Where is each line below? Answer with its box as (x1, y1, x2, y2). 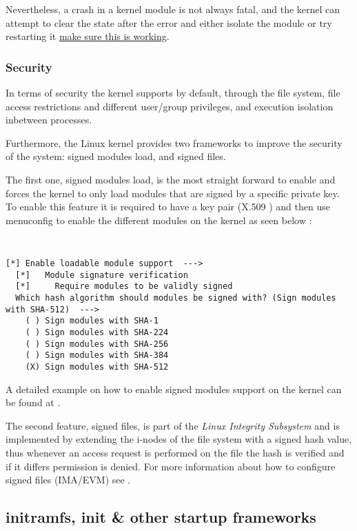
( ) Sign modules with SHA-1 (25, 316, 159, 326)
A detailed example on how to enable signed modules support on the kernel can (6, 381, 342, 396)
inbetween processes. (6, 112, 92, 127)
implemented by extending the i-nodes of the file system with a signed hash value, (6, 432, 352, 446)
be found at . (6, 395, 61, 410)
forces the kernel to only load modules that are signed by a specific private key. (6, 186, 340, 200)
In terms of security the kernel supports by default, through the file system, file (6, 86, 340, 99)
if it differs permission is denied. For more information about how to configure (6, 459, 336, 473)
